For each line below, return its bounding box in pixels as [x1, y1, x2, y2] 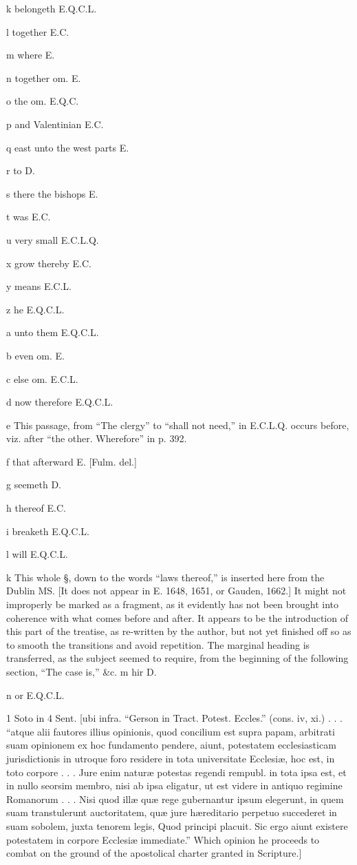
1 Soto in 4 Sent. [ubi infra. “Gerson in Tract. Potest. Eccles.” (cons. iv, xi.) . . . [6, 711, 343, 725]
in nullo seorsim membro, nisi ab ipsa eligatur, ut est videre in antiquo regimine [6, 778, 343, 793]
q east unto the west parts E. [6, 140, 129, 154]
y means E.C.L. [6, 279, 72, 293]
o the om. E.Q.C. [6, 94, 79, 108]
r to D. [6, 163, 35, 178]
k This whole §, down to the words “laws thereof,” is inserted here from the [6, 570, 325, 584]
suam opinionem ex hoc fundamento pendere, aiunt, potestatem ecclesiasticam [6, 738, 336, 752]
